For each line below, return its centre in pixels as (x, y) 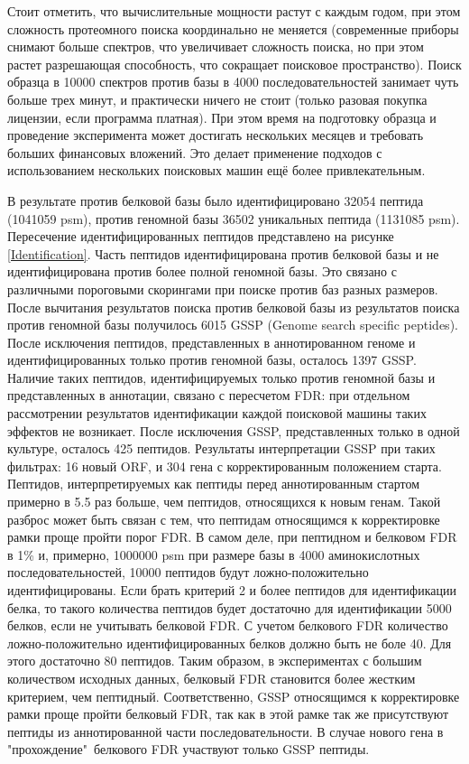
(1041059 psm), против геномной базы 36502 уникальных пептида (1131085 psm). (234, 218)
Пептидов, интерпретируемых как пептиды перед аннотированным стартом (214, 484)
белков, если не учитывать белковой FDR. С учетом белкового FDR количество (228, 625)
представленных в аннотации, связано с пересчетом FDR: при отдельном (209, 395)
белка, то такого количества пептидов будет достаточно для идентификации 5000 (230, 607)
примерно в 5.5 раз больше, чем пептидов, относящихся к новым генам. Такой (224, 502)
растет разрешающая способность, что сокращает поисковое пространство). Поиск (234, 64)
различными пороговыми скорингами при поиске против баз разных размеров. (223, 289)
